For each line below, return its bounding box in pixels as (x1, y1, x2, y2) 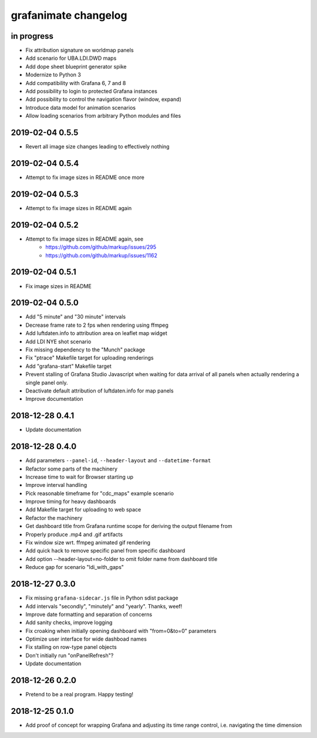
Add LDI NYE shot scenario (25, 338, 92, 345)
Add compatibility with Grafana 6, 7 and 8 (25, 79, 126, 86)
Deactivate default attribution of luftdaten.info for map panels (25, 387, 174, 394)
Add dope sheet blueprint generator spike (25, 63, 127, 70)
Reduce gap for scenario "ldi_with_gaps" (25, 564, 124, 571)
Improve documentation (25, 395, 83, 402)
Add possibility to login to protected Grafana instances (25, 88, 158, 95)
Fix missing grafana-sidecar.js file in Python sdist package (25, 594, 178, 601)
